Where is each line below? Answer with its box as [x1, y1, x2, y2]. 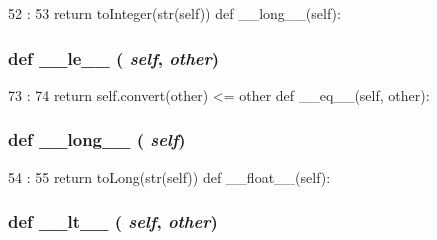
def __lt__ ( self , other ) [8, 209, 218, 234]
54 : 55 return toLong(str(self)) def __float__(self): [8, 166, 331, 187]
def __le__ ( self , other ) [8, 45, 220, 70]
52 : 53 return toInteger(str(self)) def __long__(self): [8, 3, 341, 23]
